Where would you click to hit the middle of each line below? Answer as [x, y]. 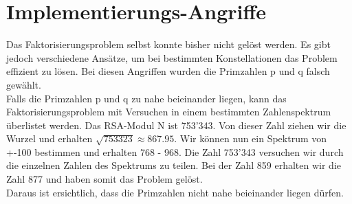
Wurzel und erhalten [49, 138]
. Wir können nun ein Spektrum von [251, 138]
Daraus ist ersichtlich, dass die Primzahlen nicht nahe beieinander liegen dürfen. [175, 192]
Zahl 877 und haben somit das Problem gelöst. [104, 179]
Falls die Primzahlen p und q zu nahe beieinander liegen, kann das [146, 98]
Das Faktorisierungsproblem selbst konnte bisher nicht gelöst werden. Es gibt [168, 44]
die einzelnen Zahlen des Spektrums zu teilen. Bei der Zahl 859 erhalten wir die [174, 165]
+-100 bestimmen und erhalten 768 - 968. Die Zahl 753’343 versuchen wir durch [175, 151]
